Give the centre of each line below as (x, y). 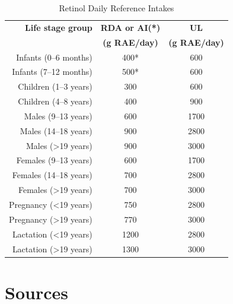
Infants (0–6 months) (54, 57)
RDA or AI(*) (130, 27)
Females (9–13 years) (54, 160)
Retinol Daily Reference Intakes (116, 8)
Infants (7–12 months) (52, 72)
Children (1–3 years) (55, 86)
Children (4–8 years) (55, 101)
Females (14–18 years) (52, 175)
